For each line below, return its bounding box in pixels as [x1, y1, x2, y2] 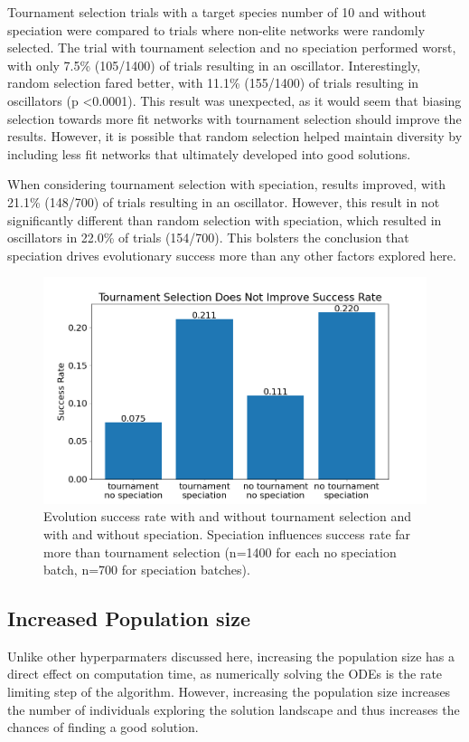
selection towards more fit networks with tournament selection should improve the [7, 109, 462, 128]
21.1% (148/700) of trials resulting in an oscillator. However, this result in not [7, 192, 440, 211]
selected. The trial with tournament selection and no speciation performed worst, [7, 38, 456, 57]
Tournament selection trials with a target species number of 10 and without [7, 3, 427, 21]
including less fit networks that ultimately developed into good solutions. [7, 144, 411, 163]
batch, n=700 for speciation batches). [43, 560, 250, 579]
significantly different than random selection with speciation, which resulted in [7, 210, 442, 229]
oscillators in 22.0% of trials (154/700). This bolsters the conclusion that [7, 228, 409, 247]
